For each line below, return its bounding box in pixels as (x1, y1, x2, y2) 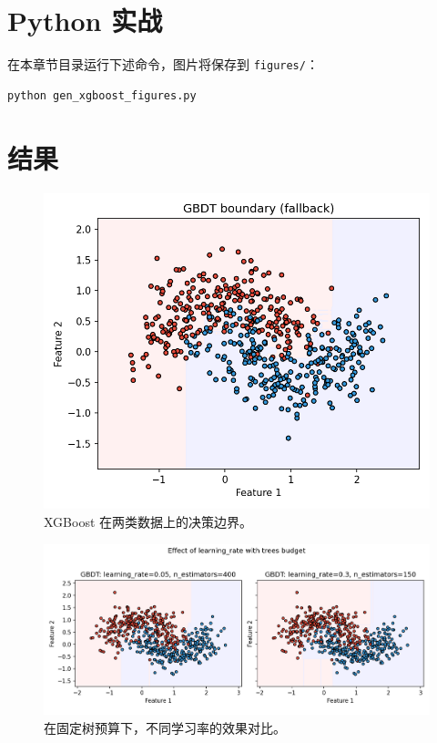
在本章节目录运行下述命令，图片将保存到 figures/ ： (7, 55, 319, 74)
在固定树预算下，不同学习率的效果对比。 (44, 717, 286, 737)
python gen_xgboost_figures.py (7, 88, 197, 102)
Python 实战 (7, 2, 163, 39)
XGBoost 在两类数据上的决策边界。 (44, 512, 253, 531)
